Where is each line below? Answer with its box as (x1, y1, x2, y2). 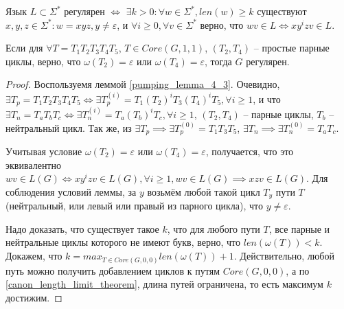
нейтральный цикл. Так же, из (5, 120, 132, 135)
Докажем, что (5, 249, 62, 263)
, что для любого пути (167, 221, 260, 236)
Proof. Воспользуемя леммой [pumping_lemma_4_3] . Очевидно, (5, 77, 280, 91)
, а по (286, 263, 310, 277)
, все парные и (268, 221, 330, 236)
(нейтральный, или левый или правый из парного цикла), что (5, 198, 263, 213)
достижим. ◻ (5, 290, 62, 304)
